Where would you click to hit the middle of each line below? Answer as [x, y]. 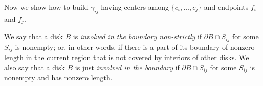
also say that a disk [35, 67]
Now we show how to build [46, 7]
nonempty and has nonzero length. [58, 78]
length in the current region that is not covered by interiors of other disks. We [127, 57]
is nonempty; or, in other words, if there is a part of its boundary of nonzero [135, 47]
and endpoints [226, 7]
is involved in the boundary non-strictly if [137, 36]
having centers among [135, 7]
